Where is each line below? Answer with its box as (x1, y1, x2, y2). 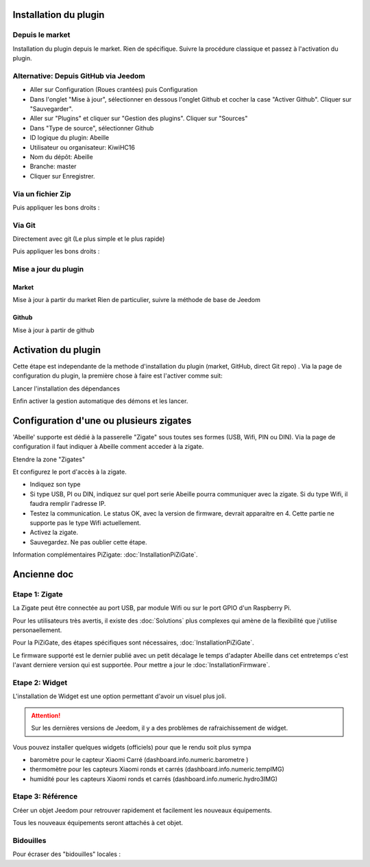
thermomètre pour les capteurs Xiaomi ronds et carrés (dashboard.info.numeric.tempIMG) (29, 765, 284, 774)
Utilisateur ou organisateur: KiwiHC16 (29, 143, 135, 151)
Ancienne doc (12, 568, 74, 580)
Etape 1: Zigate (12, 589, 63, 599)
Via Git (12, 220, 36, 230)
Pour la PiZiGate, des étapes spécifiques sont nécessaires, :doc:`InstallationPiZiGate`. (12, 638, 255, 647)
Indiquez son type (29, 481, 81, 489)
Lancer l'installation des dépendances (12, 384, 120, 393)
